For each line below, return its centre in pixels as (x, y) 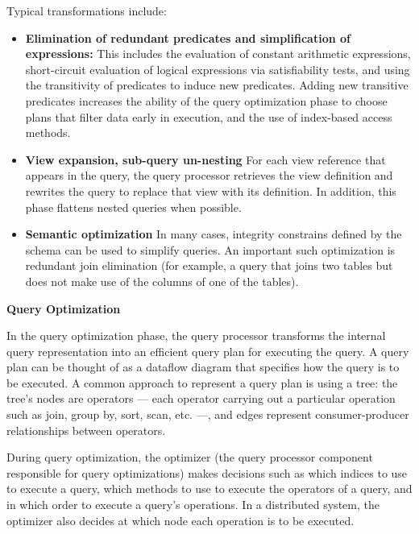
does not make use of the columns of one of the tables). (162, 281)
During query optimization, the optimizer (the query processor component (190, 457)
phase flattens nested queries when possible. (133, 207)
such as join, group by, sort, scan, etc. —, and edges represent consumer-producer (208, 414)
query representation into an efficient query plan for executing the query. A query (208, 351)
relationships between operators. (86, 430)
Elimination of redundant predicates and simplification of (188, 37)
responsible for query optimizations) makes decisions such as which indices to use (207, 472)
